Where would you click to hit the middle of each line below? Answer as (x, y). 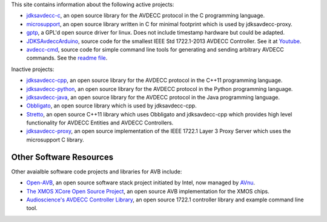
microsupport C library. (55, 140)
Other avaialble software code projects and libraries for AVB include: (97, 171)
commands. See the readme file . (67, 58)
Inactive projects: (33, 69)
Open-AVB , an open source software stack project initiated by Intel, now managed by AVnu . (141, 183)
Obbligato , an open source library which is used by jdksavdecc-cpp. (111, 106)
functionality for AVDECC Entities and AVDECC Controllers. (100, 123)
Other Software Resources (62, 157)
